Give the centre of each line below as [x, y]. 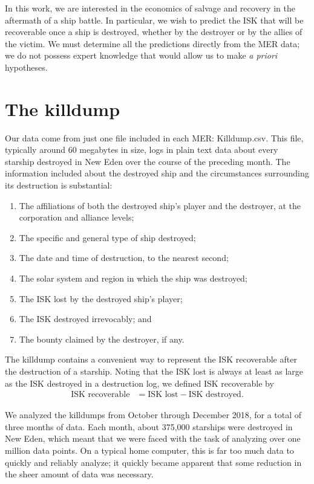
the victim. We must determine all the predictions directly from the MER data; [152, 43]
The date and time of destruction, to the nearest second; [124, 258]
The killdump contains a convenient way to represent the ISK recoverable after [151, 359]
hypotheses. [26, 67]
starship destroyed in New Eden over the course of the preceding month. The [148, 161]
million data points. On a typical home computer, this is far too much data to [149, 450]
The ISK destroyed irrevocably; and [85, 319]
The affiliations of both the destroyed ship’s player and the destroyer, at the [160, 205]
